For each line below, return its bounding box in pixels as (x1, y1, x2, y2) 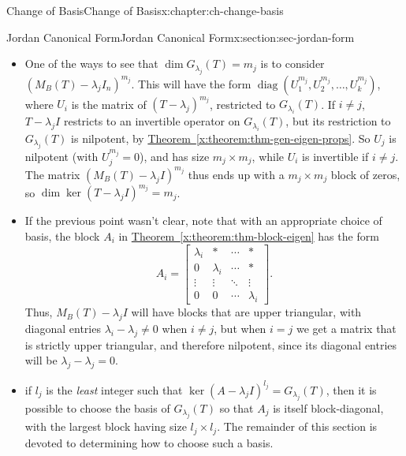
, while (251, 148, 285, 164)
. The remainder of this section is (217, 418, 378, 435)
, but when (214, 320, 266, 336)
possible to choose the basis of (24, 399, 170, 416)
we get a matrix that (296, 320, 397, 336)
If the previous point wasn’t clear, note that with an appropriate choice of (24, 212, 382, 229)
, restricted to (209, 95, 276, 112)
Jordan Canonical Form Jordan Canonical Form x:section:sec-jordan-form (6, 28, 355, 45)
